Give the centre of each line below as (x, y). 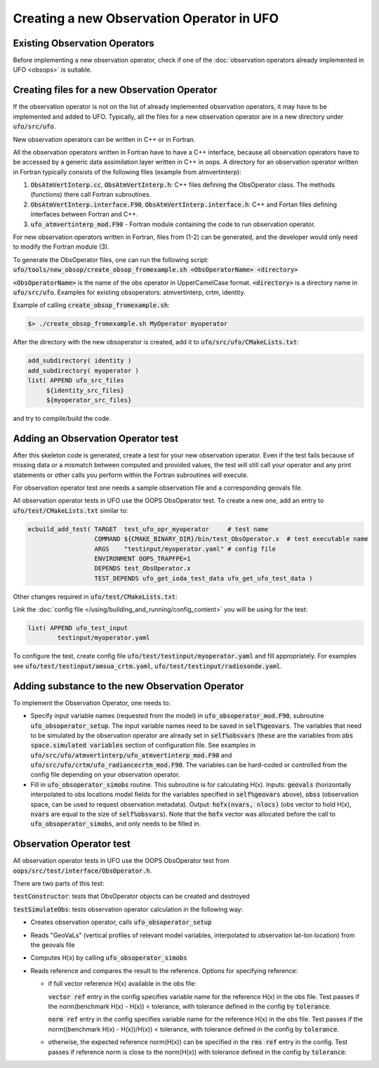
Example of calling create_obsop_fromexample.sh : (91, 305)
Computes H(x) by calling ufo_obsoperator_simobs (109, 958)
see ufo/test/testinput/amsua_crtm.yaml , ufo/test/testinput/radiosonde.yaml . (147, 666)
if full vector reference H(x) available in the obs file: (122, 984)
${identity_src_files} (85, 390)
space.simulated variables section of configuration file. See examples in (143, 745)
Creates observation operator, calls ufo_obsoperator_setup (121, 922)
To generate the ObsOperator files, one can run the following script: (111, 259)
